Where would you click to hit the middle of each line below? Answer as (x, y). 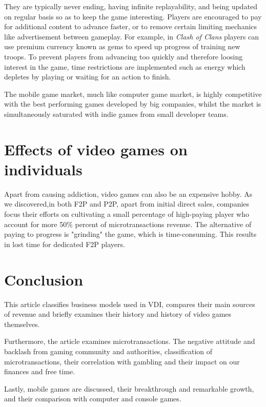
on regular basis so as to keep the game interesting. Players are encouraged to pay (133, 16)
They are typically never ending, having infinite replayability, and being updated (131, 6)
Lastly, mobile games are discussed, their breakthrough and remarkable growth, (129, 388)
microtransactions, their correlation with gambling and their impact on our (122, 361)
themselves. (22, 324)
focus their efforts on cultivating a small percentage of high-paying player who (127, 214)
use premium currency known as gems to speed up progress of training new (122, 46)
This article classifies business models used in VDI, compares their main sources (130, 304)
